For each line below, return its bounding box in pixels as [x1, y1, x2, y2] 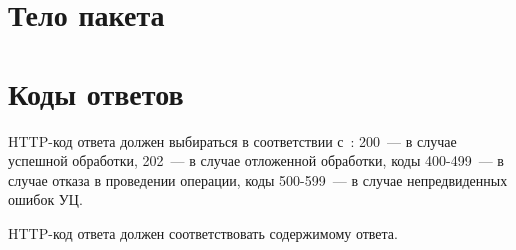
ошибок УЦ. [8, 189, 83, 210]
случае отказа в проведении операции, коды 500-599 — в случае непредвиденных [8, 169, 508, 190]
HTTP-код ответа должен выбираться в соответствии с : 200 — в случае [8, 130, 457, 151]
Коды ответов [8, 72, 184, 113]
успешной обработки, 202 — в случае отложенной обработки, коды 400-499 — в [8, 150, 504, 171]
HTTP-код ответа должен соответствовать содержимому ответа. [8, 222, 398, 243]
